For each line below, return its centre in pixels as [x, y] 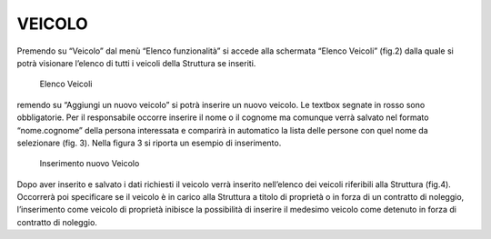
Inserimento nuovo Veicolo [90, 164]
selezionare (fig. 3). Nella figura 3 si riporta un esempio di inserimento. [149, 143]
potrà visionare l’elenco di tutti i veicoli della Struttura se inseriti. [136, 63]
